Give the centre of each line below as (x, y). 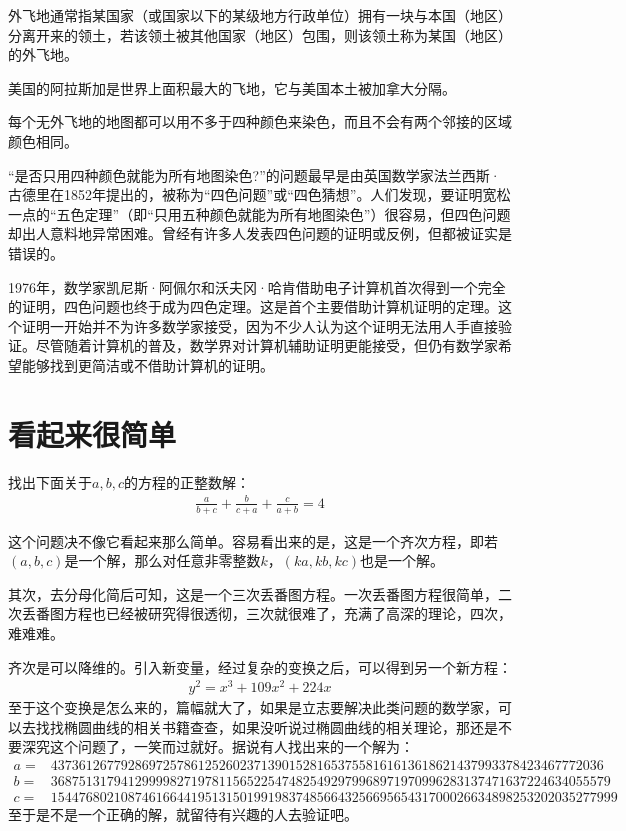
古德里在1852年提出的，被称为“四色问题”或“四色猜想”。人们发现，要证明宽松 (259, 194)
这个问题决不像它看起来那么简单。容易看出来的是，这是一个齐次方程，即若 (253, 540)
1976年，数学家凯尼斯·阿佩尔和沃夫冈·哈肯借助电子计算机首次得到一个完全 (257, 286)
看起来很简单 (92, 433)
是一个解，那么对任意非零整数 (162, 560)
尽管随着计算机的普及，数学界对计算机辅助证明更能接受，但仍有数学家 (266, 345)
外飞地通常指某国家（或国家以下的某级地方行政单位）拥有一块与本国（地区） (260, 15)
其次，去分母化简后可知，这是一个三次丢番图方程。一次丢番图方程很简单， (253, 593)
